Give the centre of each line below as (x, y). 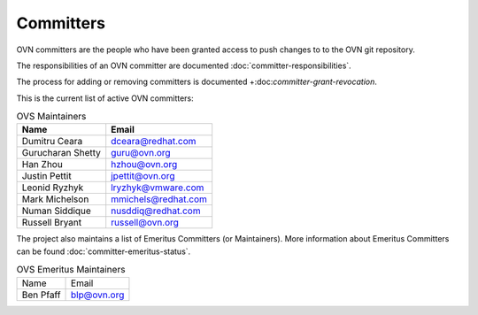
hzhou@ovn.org (144, 165)
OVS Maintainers (51, 117)
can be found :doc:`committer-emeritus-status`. (104, 251)
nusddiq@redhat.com (156, 211)
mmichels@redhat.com (159, 199)
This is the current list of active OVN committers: (105, 98)
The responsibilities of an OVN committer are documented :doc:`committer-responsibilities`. (184, 65)
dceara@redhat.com (154, 142)
